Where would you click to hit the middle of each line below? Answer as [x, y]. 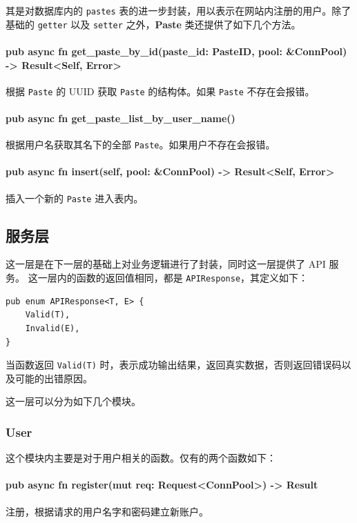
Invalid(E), [52, 328]
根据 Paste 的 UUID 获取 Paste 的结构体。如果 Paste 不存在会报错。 [160, 91]
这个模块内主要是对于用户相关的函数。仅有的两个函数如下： [141, 458]
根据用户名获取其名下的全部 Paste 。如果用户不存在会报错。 [141, 145]
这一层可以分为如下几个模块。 [73, 401]
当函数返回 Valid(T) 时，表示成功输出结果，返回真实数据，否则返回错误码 [174, 365]
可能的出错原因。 [54, 378]
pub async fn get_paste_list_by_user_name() [120, 118]
